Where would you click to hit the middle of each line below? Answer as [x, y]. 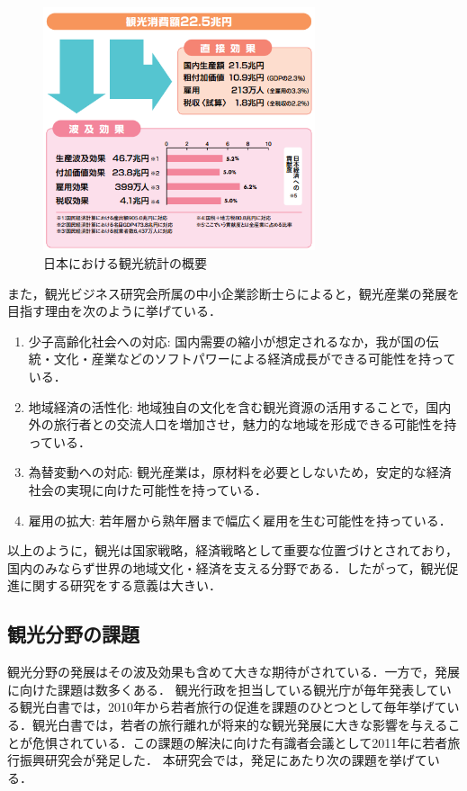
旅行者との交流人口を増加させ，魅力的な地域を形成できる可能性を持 [255, 424]
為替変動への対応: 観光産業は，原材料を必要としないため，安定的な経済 [240, 472]
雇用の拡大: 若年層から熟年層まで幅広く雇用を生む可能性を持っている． [240, 520]
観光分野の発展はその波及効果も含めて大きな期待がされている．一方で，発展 [234, 672]
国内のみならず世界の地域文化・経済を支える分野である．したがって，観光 [227, 567]
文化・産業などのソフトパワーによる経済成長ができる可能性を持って [255, 359]
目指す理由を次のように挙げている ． [114, 311]
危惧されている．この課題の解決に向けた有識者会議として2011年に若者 [240, 742]
